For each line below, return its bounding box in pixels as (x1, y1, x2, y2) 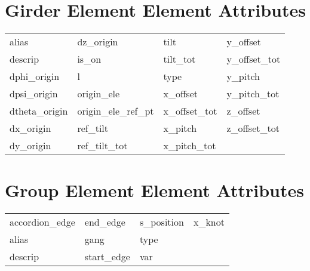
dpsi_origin (10, 87, 58, 101)
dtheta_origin (10, 104, 68, 118)
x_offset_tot (163, 104, 217, 118)
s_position (139, 215, 184, 229)
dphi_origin (10, 69, 60, 84)
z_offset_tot (226, 121, 280, 135)
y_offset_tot (226, 52, 281, 66)
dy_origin (10, 138, 51, 153)
